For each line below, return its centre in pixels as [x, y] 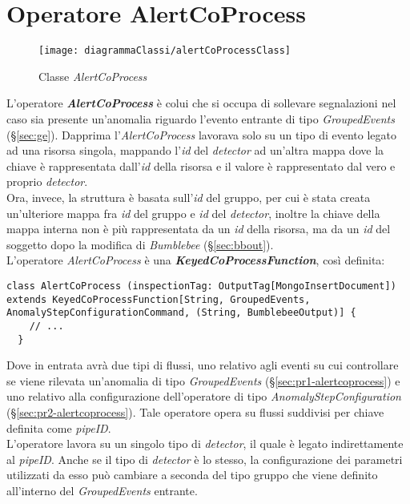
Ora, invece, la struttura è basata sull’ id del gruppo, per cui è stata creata [189, 197]
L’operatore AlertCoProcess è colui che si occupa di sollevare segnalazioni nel [201, 103]
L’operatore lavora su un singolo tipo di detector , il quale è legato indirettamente [205, 444]
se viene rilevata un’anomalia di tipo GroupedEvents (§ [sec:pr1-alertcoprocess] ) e [203, 380]
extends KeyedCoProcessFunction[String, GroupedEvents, [159, 299]
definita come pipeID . [59, 427]
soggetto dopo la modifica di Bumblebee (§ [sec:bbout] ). [140, 244]
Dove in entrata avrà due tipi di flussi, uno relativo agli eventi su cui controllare [203, 365]
